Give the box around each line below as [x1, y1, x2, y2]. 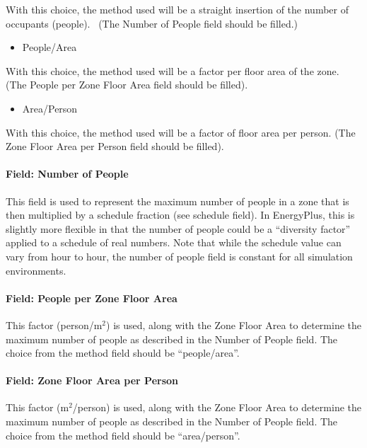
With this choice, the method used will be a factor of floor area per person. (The [6, 125, 356, 139]
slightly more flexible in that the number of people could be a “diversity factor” [6, 221, 351, 236]
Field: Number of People [6, 166, 129, 181]
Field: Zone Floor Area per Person [6, 373, 179, 388]
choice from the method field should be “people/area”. [6, 345, 240, 360]
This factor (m [6, 400, 69, 415]
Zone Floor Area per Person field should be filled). [6, 139, 224, 154]
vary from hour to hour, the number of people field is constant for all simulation [6, 248, 353, 263]
